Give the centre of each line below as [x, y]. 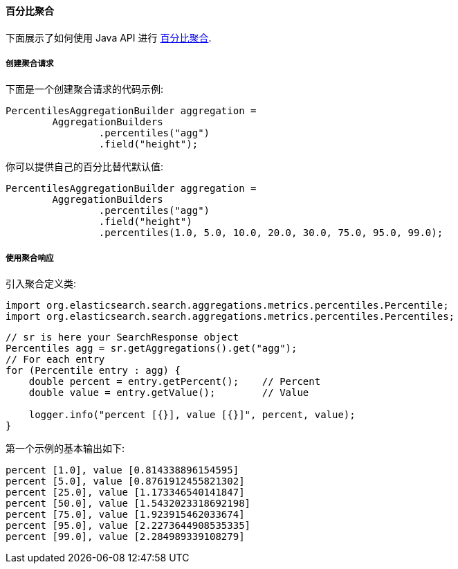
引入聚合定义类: [41, 284]
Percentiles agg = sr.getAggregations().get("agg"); [152, 349]
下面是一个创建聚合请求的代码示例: [85, 89]
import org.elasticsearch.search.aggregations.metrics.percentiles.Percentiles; [230, 317]
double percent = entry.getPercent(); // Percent [175, 382]
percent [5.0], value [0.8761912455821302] [125, 481]
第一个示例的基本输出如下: [65, 449]
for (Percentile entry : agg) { [93, 371]
